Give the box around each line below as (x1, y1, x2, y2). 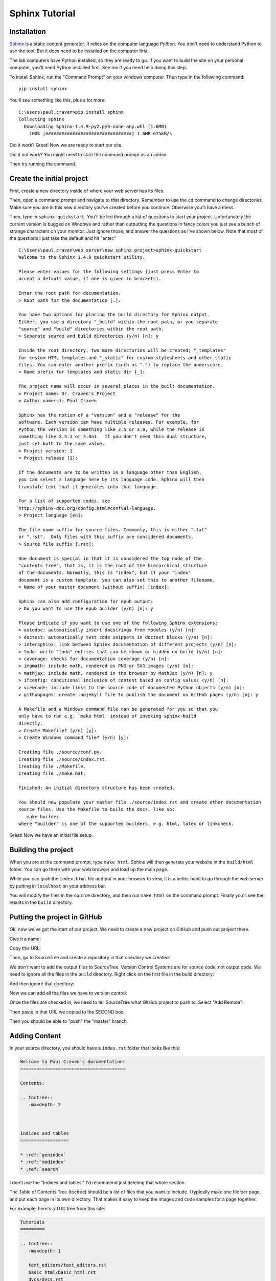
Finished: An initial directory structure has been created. (18, 785, 175, 791)
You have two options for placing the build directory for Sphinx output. (18, 312, 210, 318)
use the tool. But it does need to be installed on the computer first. (9, 48, 149, 54)
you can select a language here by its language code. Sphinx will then (18, 477, 204, 483)
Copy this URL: (9, 945, 41, 951)
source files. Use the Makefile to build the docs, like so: (18, 807, 175, 812)
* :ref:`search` (20, 1166, 61, 1172)
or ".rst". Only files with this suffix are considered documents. (18, 534, 194, 540)
